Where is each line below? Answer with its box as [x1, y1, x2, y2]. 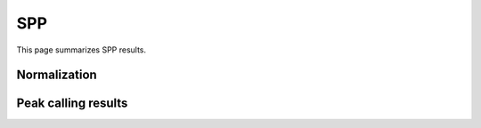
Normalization [16, 68, 97, 83]
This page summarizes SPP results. [16, 44, 147, 55]
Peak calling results [16, 96, 128, 111]
